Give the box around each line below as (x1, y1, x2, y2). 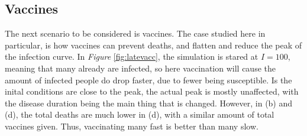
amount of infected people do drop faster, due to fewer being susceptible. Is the (5, 73, 292, 86)
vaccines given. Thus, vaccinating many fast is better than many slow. (5, 119, 258, 132)
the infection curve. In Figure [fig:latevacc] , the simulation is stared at (5, 50, 258, 63)
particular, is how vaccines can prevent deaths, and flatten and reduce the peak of (5, 38, 302, 51)
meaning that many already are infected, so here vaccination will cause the (5, 61, 276, 74)
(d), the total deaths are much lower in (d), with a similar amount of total (5, 108, 274, 121)
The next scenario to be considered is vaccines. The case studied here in (5, 27, 266, 40)
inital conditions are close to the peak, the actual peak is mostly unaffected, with (5, 85, 299, 98)
